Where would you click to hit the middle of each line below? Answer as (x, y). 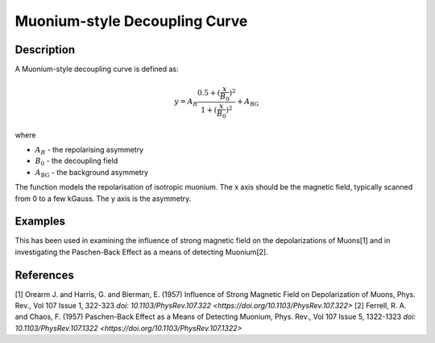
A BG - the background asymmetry (92, 173)
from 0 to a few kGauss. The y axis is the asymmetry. (103, 199)
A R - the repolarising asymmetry (89, 151)
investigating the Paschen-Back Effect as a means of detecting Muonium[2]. (142, 252)
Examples (40, 222)
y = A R (186, 102)
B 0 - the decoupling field (77, 162)
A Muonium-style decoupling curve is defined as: (97, 69)
